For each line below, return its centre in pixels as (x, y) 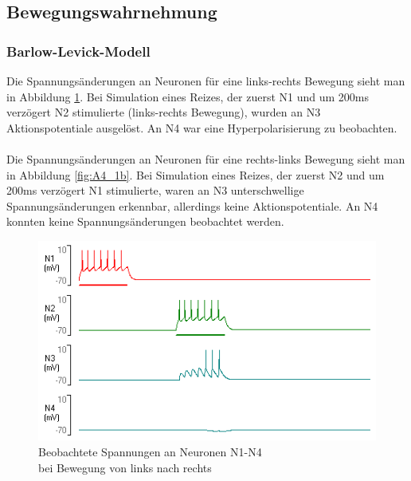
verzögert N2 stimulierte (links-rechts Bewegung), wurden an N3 (164, 112)
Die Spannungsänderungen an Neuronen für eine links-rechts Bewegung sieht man (206, 81)
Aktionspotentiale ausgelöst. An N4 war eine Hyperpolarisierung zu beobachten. (202, 127)
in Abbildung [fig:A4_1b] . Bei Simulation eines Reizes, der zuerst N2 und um (196, 174)
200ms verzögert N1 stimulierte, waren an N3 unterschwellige (155, 190)
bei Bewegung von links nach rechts (125, 467)
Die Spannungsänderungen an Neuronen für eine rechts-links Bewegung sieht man (206, 158)
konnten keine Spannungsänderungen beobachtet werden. (145, 221)
